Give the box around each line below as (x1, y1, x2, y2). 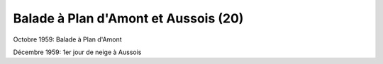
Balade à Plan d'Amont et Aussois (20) (13, 11, 244, 26)
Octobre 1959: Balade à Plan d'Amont (13, 35, 122, 44)
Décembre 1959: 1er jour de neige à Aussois (13, 48, 142, 56)
